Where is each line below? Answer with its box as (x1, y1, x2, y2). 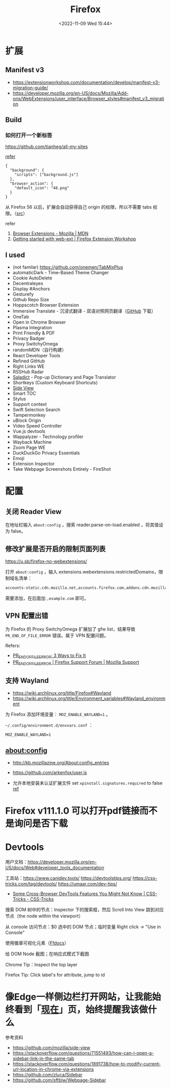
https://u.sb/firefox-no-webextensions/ (5, 558, 88, 564)
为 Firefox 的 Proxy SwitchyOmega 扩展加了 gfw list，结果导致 (5, 626, 136, 632)
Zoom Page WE (12, 444, 46, 451)
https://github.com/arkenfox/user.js (12, 769, 88, 776)
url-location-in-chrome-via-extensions (12, 1066, 94, 1072)
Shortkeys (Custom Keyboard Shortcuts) (12, 380, 98, 386)
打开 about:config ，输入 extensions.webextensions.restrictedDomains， (5, 569, 159, 575)
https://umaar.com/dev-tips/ (58, 881, 117, 887)
